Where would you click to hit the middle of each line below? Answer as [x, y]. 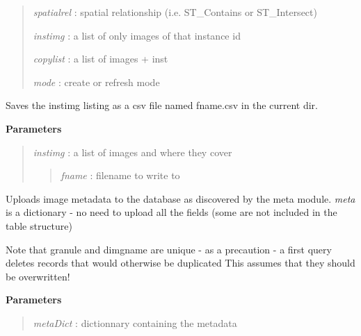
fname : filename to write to [120, 175]
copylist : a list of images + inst [101, 59]
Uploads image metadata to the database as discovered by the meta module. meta [180, 198]
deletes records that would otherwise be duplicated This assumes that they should [180, 263]
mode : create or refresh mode [96, 82]
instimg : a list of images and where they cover [133, 152]
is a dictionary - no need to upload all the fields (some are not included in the [171, 212]
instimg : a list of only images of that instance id [137, 35]
